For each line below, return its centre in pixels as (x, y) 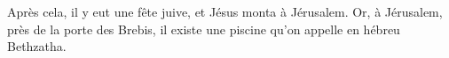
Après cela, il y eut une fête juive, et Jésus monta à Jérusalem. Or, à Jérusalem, (225, 11)
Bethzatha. (37, 46)
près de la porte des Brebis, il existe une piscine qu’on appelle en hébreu (204, 29)
